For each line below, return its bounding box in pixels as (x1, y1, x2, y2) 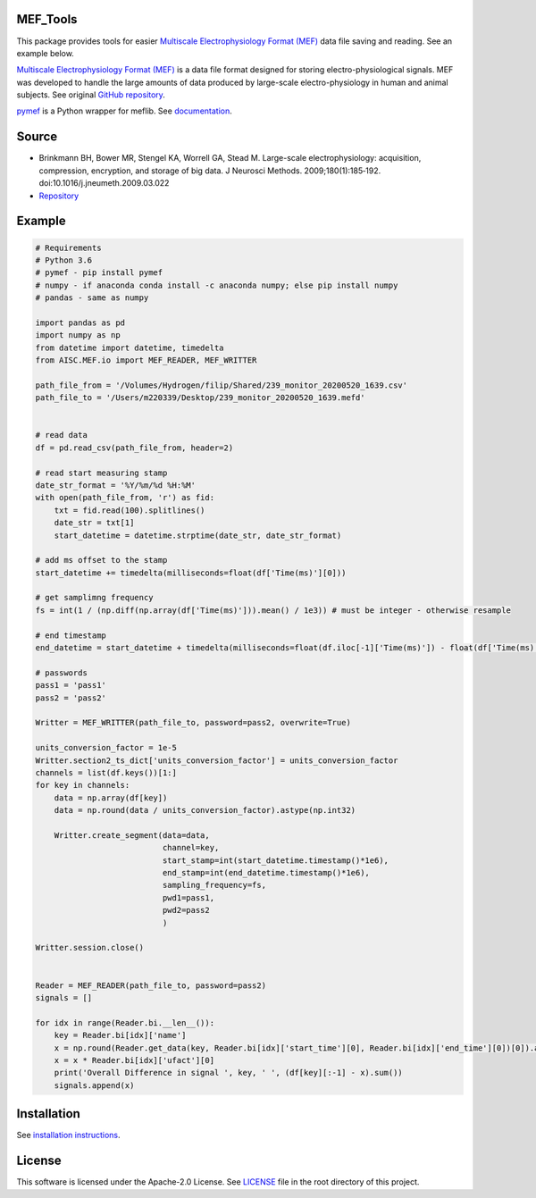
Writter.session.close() (35, 942, 145, 953)
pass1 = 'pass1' (35, 680, 107, 691)
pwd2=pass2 (162, 905, 210, 916)
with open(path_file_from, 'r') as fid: (35, 492, 214, 503)
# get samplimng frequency (35, 592, 154, 603)
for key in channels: (35, 780, 130, 791)
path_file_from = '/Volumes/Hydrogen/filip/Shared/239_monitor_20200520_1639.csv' (35, 380, 408, 390)
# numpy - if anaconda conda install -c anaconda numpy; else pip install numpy (35, 280, 398, 290)
